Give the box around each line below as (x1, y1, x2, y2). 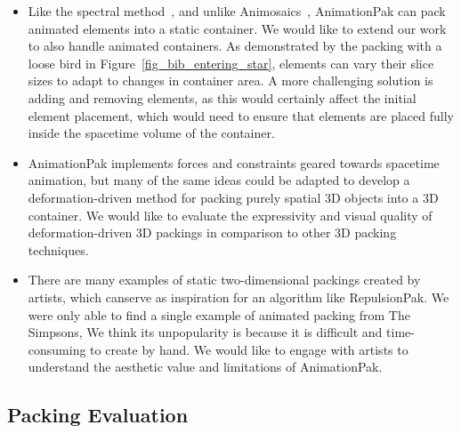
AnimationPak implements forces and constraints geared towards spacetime (28, 153, 440, 172)
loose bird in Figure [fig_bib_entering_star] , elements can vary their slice (28, 53, 434, 72)
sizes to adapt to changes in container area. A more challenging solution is (28, 71, 433, 90)
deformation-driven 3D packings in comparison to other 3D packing (28, 223, 397, 242)
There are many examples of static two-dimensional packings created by (28, 270, 421, 289)
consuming (28, 340, 86, 358)
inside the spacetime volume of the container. (28, 124, 275, 142)
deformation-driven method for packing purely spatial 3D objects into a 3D (28, 188, 439, 206)
